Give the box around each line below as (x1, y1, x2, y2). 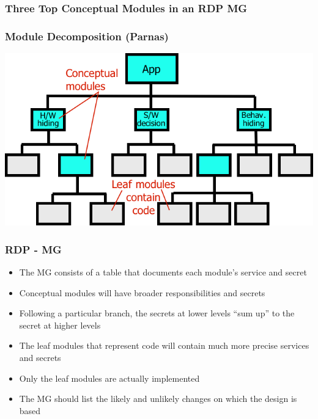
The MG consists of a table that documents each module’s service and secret (19, 266, 307, 279)
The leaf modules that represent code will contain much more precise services (19, 339, 309, 352)
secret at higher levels (19, 318, 101, 331)
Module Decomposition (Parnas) (5, 28, 169, 43)
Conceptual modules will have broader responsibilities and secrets (19, 286, 265, 299)
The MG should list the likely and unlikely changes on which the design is (19, 392, 297, 405)
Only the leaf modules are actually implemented (19, 371, 200, 384)
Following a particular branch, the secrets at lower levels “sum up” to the (19, 307, 295, 319)
